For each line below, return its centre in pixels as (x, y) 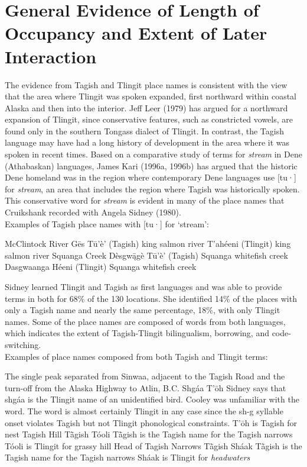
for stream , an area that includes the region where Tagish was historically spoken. (152, 189)
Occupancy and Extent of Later (136, 33)
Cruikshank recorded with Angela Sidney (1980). (93, 212)
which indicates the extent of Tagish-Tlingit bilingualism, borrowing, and (137, 333)
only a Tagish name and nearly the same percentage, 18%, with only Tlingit (143, 310)
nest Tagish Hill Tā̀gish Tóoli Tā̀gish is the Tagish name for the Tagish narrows (149, 434)
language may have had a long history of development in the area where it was (147, 142)
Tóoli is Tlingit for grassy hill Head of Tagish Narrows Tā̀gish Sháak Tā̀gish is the (153, 445)
